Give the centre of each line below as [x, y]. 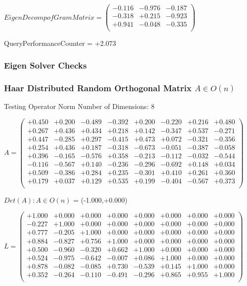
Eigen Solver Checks [45, 65]
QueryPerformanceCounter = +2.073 [60, 43]
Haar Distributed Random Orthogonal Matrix [98, 88]
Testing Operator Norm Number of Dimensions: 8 [79, 106]
